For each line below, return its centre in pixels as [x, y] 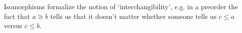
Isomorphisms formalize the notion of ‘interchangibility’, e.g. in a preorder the [121, 6]
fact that [17, 16]
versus [13, 25]
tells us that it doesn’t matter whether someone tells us [133, 16]
